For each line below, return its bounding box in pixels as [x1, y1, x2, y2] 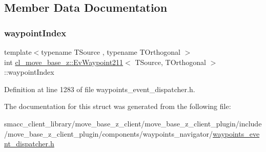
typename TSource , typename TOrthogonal [41, 47, 180, 57]
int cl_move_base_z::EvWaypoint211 [4, 56, 124, 67]
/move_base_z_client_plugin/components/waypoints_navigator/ [4, 128, 213, 139]
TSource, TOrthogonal [135, 56, 206, 67]
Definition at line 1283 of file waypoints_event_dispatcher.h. [4, 83, 195, 94]
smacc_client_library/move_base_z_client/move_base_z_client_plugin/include [4, 118, 262, 128]
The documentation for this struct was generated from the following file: [4, 101, 231, 112]
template [4, 47, 32, 57]
